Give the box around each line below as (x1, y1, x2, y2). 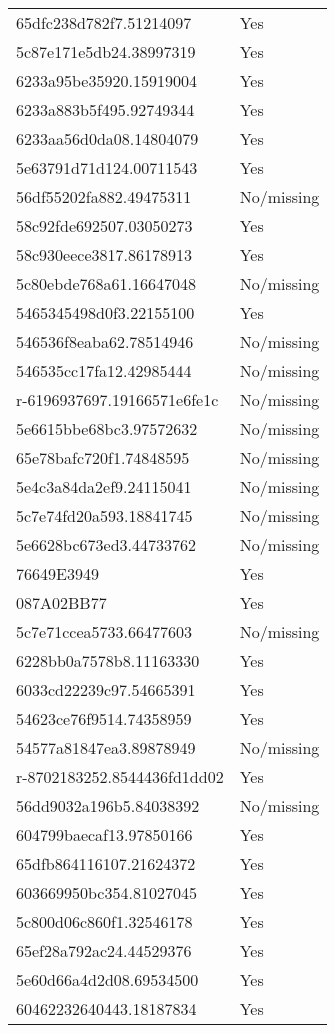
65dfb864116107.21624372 (16, 852, 196, 875)
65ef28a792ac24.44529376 (16, 939, 192, 962)
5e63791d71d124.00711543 (16, 156, 198, 179)
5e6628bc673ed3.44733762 (16, 533, 197, 556)
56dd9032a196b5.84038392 (16, 794, 200, 817)
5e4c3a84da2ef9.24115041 (16, 475, 192, 498)
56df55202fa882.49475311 (16, 185, 192, 208)
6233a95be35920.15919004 (16, 69, 197, 92)
